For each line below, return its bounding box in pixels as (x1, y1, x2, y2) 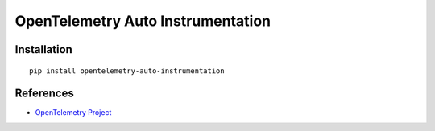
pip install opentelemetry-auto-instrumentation (29, 66, 225, 76)
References (14, 87, 74, 100)
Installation (14, 43, 72, 56)
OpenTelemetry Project (35, 108, 112, 117)
